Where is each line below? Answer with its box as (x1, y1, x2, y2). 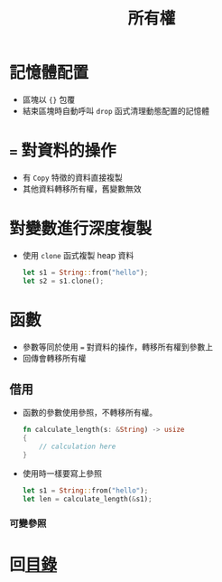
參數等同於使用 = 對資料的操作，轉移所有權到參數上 (22, 341, 214, 352)
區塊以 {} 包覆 (22, 94, 75, 105)
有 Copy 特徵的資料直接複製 (22, 172, 124, 183)
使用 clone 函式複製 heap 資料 (22, 249, 134, 260)
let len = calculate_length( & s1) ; (22, 494, 153, 503)
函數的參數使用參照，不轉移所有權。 (22, 408, 158, 418)
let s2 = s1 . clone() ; (22, 277, 105, 286)
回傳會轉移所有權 (22, 352, 87, 363)
